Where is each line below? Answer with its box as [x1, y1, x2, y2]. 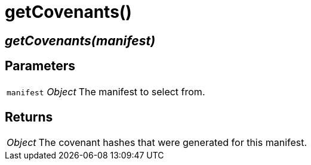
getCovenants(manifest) [5, 33, 156, 48]
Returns [5, 110, 53, 125]
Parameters [5, 58, 75, 74]
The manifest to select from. [78, 85, 205, 98]
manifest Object [7, 85, 76, 98]
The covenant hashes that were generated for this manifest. [38, 136, 307, 149]
